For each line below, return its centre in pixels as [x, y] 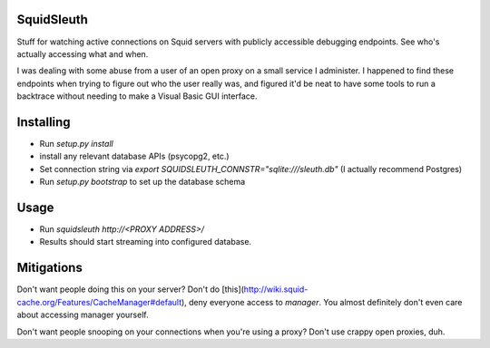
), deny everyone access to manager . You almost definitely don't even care [322, 302]
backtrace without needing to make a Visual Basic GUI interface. [137, 96]
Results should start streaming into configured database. [146, 242]
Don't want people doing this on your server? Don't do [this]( [131, 289]
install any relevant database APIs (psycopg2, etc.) [135, 156]
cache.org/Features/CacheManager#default [99, 302]
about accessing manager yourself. [83, 315]
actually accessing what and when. [83, 53]
